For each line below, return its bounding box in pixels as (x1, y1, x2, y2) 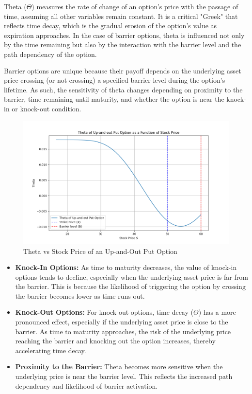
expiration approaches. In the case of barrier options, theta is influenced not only (4, 30, 245, 40)
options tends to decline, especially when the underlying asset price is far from (15, 271, 248, 282)
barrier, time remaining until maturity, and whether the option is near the (4, 94, 224, 104)
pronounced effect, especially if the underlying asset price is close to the (15, 317, 228, 327)
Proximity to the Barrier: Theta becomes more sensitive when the (15, 361, 223, 372)
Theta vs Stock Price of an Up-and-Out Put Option (23, 246, 177, 256)
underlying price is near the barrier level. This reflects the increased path (15, 371, 233, 381)
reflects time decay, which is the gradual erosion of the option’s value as (4, 20, 217, 31)
